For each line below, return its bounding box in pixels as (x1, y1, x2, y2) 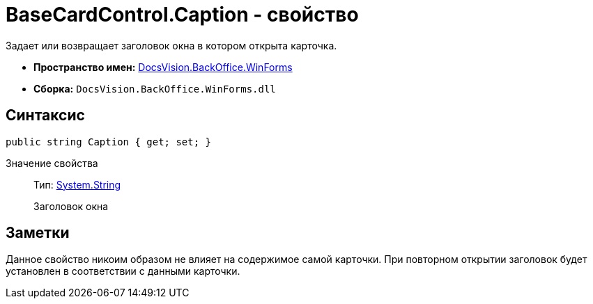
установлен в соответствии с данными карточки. (6, 265, 240, 278)
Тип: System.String (33, 178, 121, 191)
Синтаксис (6, 106, 85, 125)
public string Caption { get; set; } (6, 136, 212, 147)
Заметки (6, 224, 70, 242)
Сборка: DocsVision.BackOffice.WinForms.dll (33, 82, 276, 95)
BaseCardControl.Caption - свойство (6, 3, 359, 26)
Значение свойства (6, 157, 98, 169)
